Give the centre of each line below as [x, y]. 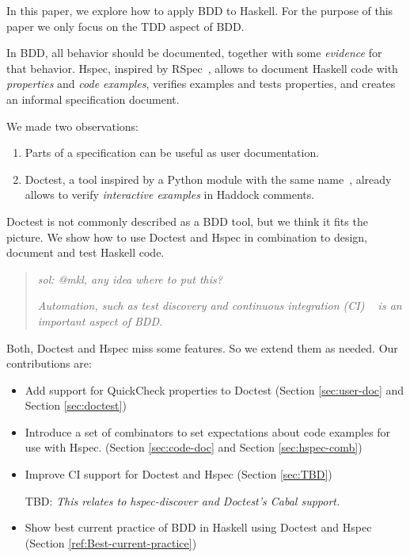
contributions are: [49, 363]
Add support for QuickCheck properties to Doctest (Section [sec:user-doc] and [214, 389]
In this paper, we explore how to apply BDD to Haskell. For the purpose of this [200, 10]
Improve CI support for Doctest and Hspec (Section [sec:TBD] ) [178, 474]
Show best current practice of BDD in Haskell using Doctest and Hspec [198, 527]
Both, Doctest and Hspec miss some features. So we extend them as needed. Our [202, 347]
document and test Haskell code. [85, 252]
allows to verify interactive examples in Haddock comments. [170, 195]
